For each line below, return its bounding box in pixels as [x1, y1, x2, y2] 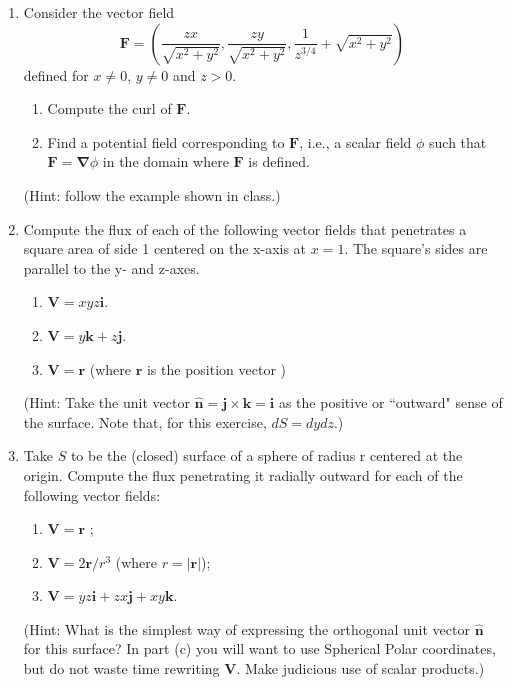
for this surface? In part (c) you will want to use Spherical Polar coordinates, [23, 638, 496, 659]
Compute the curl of [47, 98, 172, 119]
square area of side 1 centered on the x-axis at [23, 238, 307, 259]
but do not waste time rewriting [23, 658, 220, 679]
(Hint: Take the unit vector [23, 392, 190, 413]
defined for [23, 64, 89, 85]
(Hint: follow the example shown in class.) [23, 184, 281, 205]
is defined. [248, 151, 310, 172]
